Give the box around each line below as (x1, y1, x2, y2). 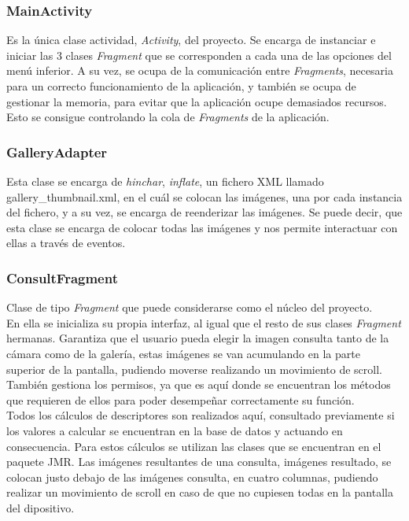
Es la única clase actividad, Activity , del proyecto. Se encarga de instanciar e (6, 31, 376, 48)
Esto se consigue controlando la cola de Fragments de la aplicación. (6, 109, 330, 125)
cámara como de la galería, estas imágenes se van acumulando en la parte (6, 345, 360, 361)
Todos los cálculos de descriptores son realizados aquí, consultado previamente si (6, 407, 395, 423)
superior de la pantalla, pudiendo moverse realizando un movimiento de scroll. (6, 360, 383, 377)
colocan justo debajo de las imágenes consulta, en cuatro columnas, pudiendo (6, 468, 378, 485)
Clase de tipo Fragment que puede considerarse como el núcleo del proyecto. (6, 299, 373, 316)
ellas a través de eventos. (6, 235, 126, 251)
